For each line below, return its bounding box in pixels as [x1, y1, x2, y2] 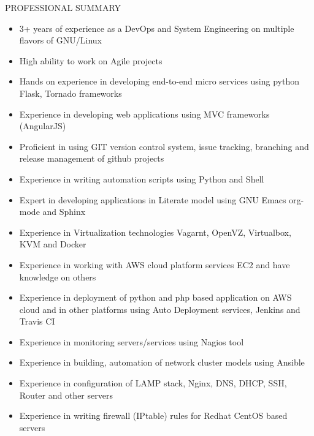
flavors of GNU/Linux [19, 34, 102, 47]
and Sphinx [42, 205, 86, 218]
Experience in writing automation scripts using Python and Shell [19, 172, 264, 185]
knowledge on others [19, 270, 96, 283]
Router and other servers [19, 388, 113, 401]
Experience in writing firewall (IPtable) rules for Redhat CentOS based [19, 409, 288, 422]
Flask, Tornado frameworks [19, 86, 122, 99]
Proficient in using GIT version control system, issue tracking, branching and [19, 140, 309, 152]
